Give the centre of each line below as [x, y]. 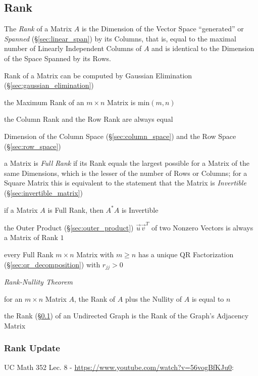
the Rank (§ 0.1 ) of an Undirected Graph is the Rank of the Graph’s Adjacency [126, 316]
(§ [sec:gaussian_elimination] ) [49, 85]
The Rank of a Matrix [38, 29]
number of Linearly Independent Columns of [73, 48]
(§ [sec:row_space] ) [33, 146]
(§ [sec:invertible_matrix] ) [43, 192]
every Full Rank [29, 254]
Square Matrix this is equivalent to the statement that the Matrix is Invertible [125, 183]
